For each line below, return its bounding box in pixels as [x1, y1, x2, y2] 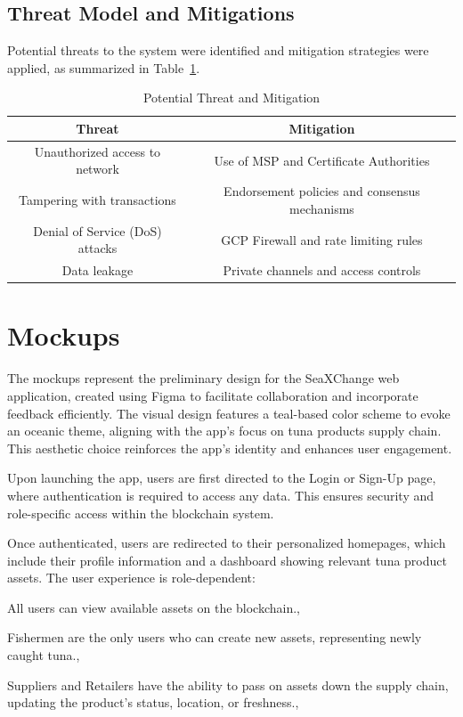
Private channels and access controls [223, 261, 421, 280]
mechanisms [289, 199, 354, 217]
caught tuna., [7, 646, 80, 664]
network [76, 159, 119, 178]
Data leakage [61, 261, 134, 280]
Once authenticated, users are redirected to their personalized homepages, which [7, 534, 446, 552]
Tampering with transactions [19, 191, 176, 209]
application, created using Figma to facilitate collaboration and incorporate [7, 386, 418, 404]
